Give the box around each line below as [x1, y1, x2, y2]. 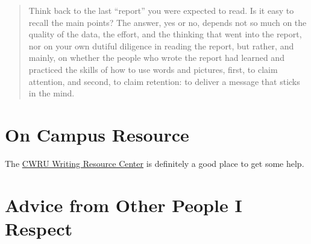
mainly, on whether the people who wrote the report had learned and [28, 51, 284, 64]
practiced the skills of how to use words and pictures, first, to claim [28, 63, 278, 75]
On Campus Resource [5, 122, 189, 146]
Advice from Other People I [5, 192, 242, 217]
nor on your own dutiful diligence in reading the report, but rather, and [28, 39, 294, 52]
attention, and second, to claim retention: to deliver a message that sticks [28, 75, 300, 87]
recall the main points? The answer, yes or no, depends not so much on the [28, 16, 307, 28]
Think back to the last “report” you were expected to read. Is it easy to [28, 4, 294, 16]
